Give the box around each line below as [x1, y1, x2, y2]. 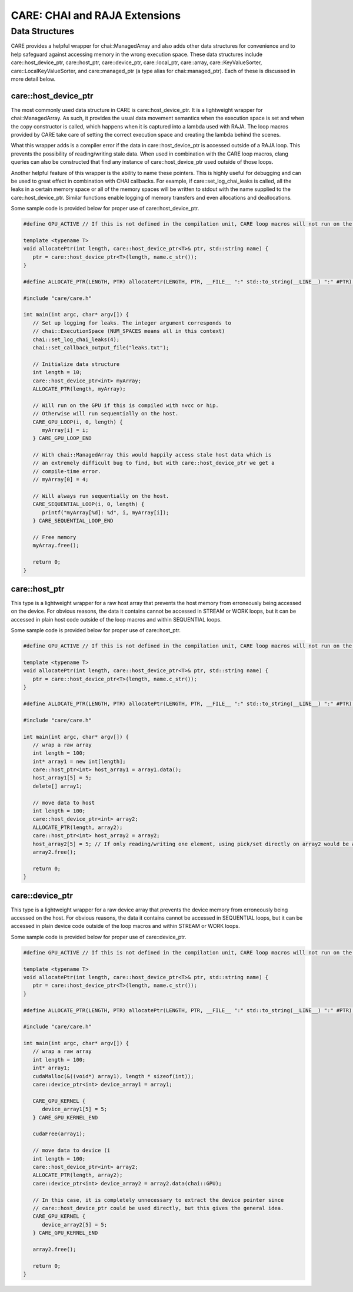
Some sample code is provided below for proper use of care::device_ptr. [11, 933, 187, 940]
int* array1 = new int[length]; [32, 758, 126, 765]
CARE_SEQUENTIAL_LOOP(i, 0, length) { [32, 501, 145, 508]
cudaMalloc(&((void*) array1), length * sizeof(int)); [32, 1073, 194, 1079]
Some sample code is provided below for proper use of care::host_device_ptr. [11, 205, 199, 212]
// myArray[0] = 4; [32, 476, 89, 483]
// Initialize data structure [32, 361, 120, 368]
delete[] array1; [32, 782, 82, 789]
